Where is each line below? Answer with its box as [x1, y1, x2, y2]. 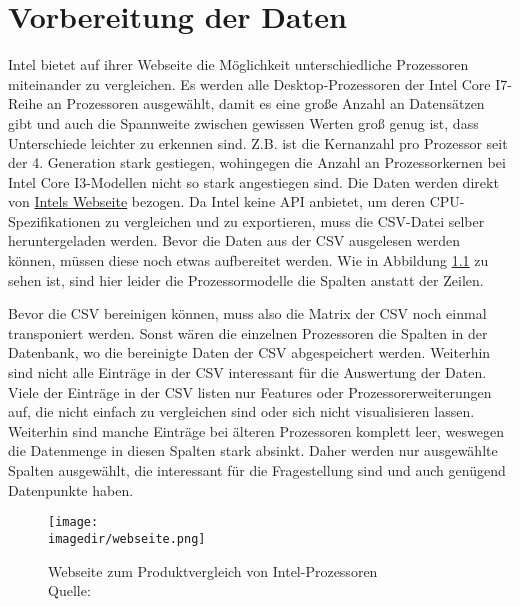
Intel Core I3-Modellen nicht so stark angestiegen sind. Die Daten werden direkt [8, 171, 499, 192]
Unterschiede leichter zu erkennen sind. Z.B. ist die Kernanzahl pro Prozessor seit [8, 132, 508, 153]
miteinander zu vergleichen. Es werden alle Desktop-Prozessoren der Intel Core [8, 73, 491, 94]
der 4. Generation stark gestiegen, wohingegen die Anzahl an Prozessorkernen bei [8, 152, 506, 173]
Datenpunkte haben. [8, 479, 134, 500]
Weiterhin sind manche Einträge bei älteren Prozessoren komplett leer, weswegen [8, 420, 504, 441]
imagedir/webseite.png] [48, 531, 206, 546]
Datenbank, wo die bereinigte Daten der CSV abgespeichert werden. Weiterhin [8, 342, 491, 363]
